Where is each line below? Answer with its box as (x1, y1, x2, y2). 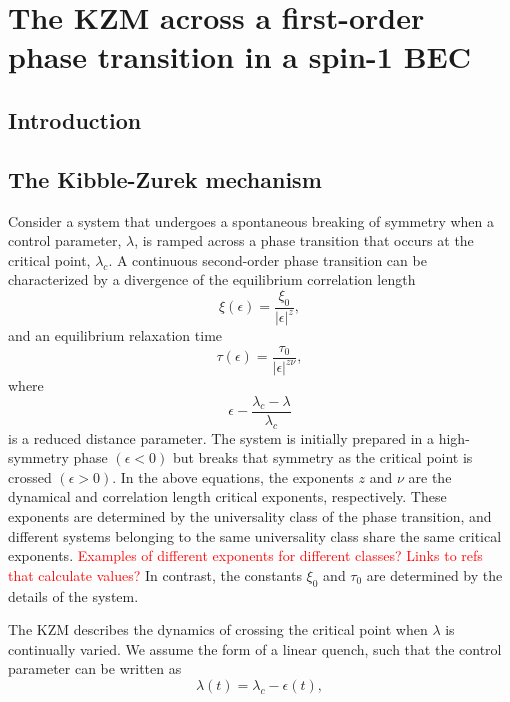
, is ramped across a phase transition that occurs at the (134, 230, 474, 251)
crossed (8, 466, 52, 487)
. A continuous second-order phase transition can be (108, 249, 427, 270)
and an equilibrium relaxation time (8, 325, 223, 346)
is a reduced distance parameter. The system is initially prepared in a (8, 427, 435, 448)
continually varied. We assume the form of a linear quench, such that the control (8, 638, 502, 659)
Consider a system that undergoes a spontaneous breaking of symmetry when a (8, 210, 495, 231)
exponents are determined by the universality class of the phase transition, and (8, 505, 492, 526)
